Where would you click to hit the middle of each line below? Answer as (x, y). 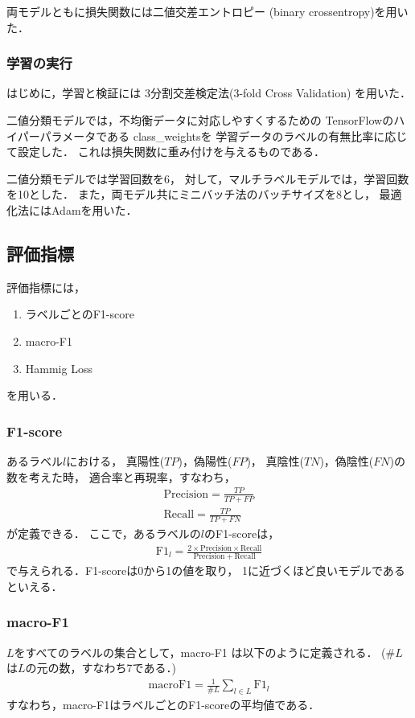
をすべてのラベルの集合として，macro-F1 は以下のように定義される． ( (200, 652)
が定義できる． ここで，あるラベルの (104, 533)
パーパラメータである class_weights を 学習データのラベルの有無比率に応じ (212, 135)
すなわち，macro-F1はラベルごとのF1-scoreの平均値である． (163, 705)
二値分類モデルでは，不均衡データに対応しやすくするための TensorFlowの (200, 120)
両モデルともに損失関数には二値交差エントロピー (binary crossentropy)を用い (207, 11)
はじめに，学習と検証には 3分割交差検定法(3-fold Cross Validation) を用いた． (209, 93)
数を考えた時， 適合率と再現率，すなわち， (121, 476)
